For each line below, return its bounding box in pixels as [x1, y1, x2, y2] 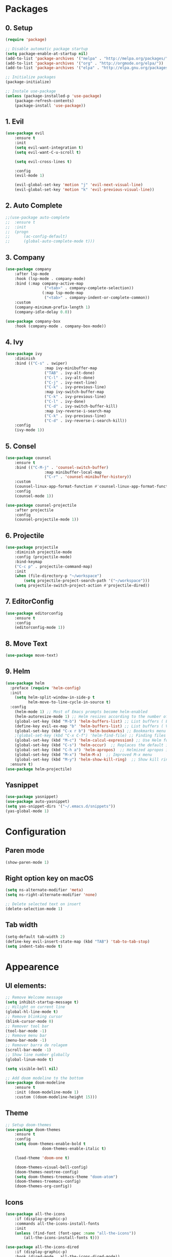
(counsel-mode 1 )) [14, 493, 54, 498]
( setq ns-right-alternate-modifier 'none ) [5, 892, 97, 897]
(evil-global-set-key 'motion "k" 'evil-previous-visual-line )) [14, 187, 155, 192]
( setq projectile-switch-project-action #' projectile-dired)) [14, 583, 150, 588]
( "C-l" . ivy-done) [44, 399, 86, 404]
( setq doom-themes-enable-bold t [14, 1142, 86, 1147]
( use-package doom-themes [5, 1127, 60, 1132]
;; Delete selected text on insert [5, 902, 81, 907]
